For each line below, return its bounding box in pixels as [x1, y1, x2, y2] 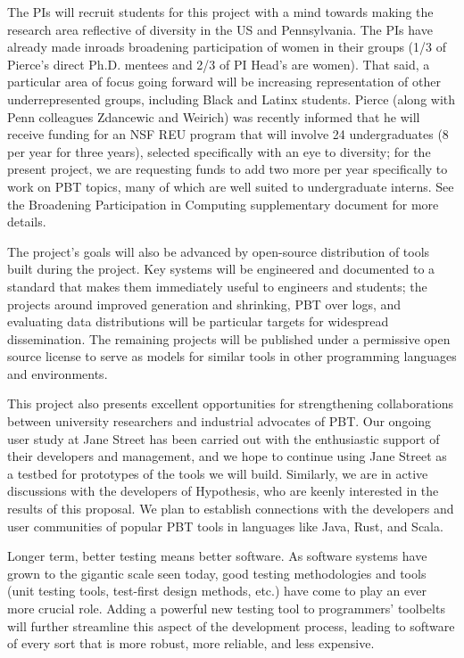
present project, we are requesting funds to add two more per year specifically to [7, 160, 448, 178]
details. [7, 212, 46, 231]
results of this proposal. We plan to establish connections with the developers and [7, 499, 454, 518]
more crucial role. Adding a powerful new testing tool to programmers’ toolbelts [7, 599, 445, 617]
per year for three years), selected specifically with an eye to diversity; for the [7, 142, 431, 160]
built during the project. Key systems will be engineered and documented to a [7, 259, 435, 278]
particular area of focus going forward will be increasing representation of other [7, 72, 441, 91]
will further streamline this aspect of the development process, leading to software [7, 616, 455, 635]
